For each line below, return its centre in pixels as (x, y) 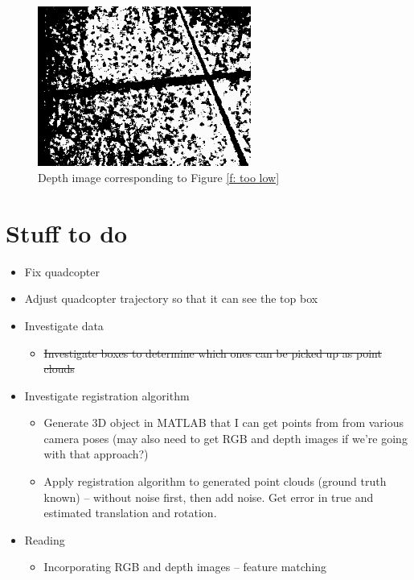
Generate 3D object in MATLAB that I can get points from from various (224, 423)
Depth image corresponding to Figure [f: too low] (159, 178)
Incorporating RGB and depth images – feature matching (185, 567)
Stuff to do (67, 232)
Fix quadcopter (62, 271)
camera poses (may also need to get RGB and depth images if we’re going (225, 438)
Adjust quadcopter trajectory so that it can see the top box (171, 298)
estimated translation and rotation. (130, 513)
